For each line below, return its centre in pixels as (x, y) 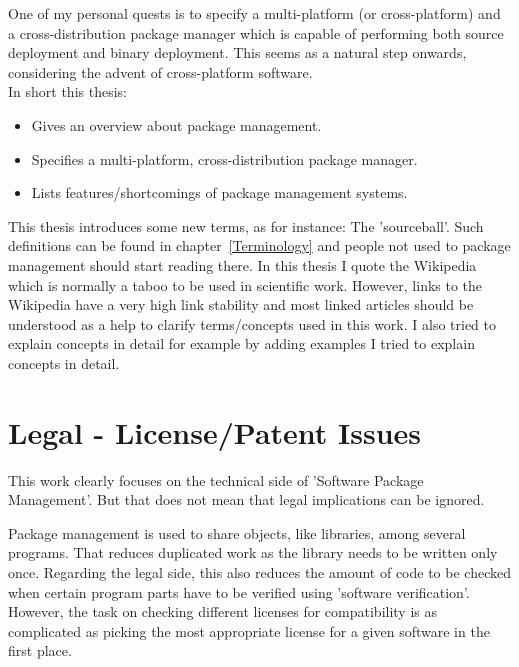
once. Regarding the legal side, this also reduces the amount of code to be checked (259, 572)
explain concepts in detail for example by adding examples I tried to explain (241, 343)
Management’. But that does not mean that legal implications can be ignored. (246, 499)
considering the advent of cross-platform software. (160, 71)
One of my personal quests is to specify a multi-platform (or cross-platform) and (254, 13)
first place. (40, 650)
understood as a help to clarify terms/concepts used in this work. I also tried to (252, 323)
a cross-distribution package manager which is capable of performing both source (256, 32)
